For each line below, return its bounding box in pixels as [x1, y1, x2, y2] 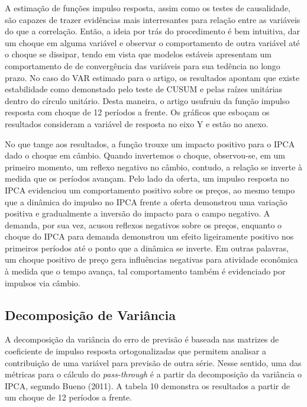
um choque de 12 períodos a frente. [5, 391, 133, 403]
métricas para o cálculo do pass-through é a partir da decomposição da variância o [5, 368, 302, 380]
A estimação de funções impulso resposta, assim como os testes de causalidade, [5, 2, 291, 14]
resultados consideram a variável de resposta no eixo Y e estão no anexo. [5, 117, 269, 130]
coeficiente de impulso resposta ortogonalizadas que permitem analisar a [5, 345, 266, 357]
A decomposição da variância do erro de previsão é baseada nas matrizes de [5, 333, 279, 345]
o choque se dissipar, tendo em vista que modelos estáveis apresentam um [5, 48, 272, 60]
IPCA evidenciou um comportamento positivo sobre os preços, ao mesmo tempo [5, 183, 295, 196]
